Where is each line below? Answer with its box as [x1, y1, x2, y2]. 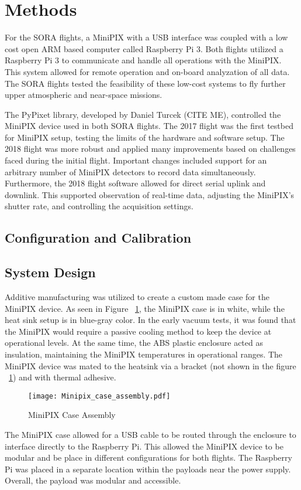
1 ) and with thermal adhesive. [9, 371, 116, 383]
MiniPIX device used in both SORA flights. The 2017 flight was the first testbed [5, 120, 293, 132]
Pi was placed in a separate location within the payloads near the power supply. [5, 462, 291, 475]
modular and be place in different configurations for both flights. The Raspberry [5, 451, 292, 464]
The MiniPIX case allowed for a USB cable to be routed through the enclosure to [5, 428, 296, 441]
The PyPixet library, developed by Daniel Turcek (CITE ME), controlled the [5, 108, 281, 120]
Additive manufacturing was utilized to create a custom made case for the [5, 291, 269, 303]
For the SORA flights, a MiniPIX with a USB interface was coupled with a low [5, 31, 288, 43]
